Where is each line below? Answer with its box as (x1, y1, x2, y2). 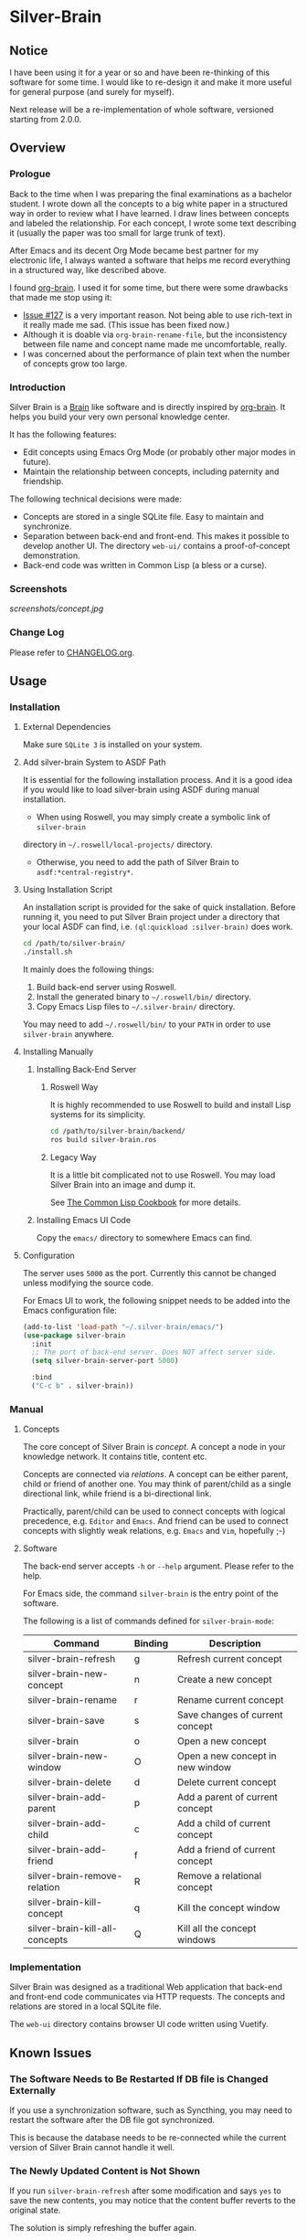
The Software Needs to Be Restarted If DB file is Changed (9, 2072, 269, 2085)
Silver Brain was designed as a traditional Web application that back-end (9, 1981, 283, 1992)
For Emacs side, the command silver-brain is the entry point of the (22, 1588, 279, 1600)
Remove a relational (176, 1870, 262, 1883)
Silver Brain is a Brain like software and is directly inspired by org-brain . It (9, 401, 286, 412)
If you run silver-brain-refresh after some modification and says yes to (9, 2185, 281, 2196)
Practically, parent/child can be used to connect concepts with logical (22, 1506, 286, 1517)
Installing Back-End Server (36, 1064, 137, 1075)
